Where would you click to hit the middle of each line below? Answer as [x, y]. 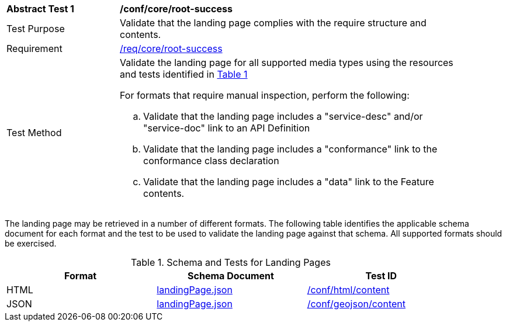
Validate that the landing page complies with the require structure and [273, 23]
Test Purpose [36, 29]
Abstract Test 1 [40, 9]
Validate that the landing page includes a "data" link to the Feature [289, 182]
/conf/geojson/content [356, 304]
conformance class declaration [211, 161]
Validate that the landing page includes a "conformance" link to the [290, 149]
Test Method [34, 133]
